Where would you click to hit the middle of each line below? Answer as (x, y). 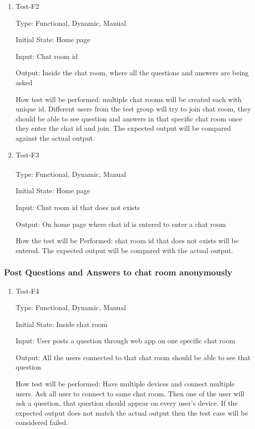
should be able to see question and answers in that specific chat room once (129, 118)
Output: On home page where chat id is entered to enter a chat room (121, 224)
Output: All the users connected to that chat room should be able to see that (133, 357)
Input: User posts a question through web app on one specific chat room (125, 341)
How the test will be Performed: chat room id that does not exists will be (127, 241)
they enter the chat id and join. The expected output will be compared (123, 128)
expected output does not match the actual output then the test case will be (132, 412)
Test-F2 (27, 6)
